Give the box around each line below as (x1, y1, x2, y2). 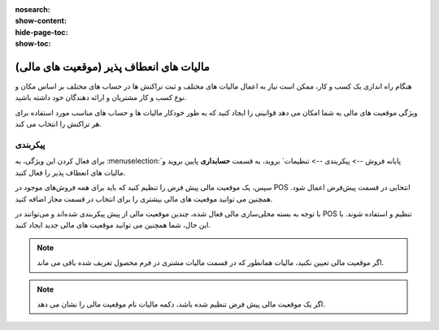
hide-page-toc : (15, 27, 68, 37)
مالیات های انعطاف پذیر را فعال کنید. (15, 167, 126, 177)
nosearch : (15, 5, 50, 14)
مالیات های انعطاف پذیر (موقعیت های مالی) (15, 59, 211, 73)
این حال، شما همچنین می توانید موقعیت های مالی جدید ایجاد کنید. (15, 220, 211, 230)
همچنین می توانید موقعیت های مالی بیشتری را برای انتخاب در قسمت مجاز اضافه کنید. (15, 193, 273, 203)
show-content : (15, 16, 67, 26)
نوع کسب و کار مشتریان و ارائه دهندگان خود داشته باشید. (15, 93, 187, 102)
